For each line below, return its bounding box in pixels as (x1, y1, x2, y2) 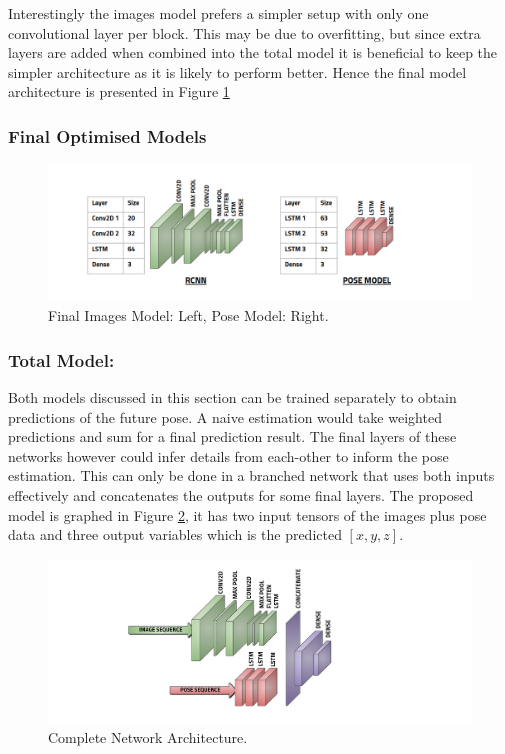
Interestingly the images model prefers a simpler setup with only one (8, 3, 429, 23)
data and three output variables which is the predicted (8, 524, 342, 545)
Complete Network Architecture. (48, 726, 248, 747)
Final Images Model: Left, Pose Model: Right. (48, 305, 329, 326)
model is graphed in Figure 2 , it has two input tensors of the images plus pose (8, 504, 487, 525)
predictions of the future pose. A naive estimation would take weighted (8, 406, 442, 427)
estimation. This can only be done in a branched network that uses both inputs (8, 465, 495, 486)
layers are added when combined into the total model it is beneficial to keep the (8, 42, 498, 63)
